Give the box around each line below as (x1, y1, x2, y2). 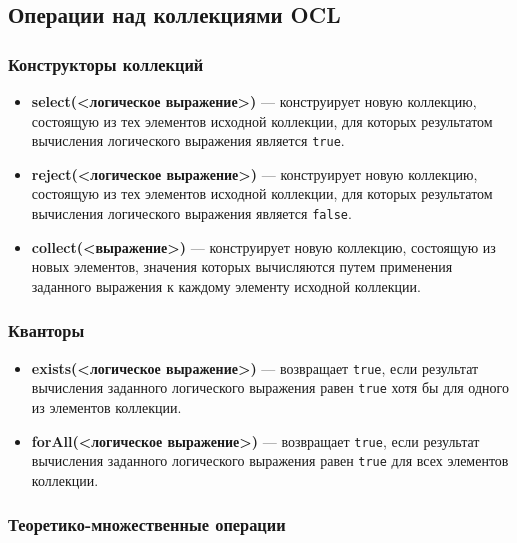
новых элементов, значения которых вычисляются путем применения (31, 256, 453, 277)
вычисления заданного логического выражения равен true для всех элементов (31, 450, 509, 471)
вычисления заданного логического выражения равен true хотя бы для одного (31, 377, 509, 398)
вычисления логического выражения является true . (31, 130, 345, 151)
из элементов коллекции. (31, 397, 182, 417)
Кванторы (8, 318, 85, 343)
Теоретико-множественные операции (8, 512, 286, 537)
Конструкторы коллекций (8, 51, 204, 76)
